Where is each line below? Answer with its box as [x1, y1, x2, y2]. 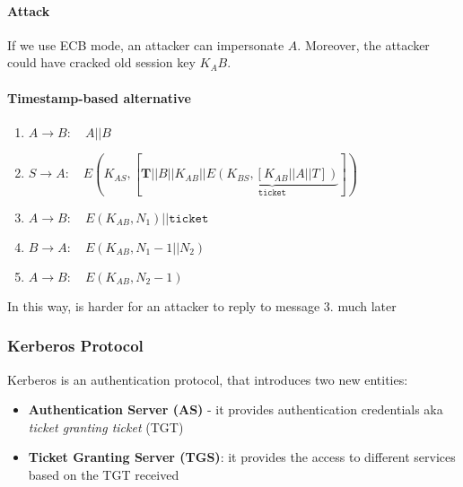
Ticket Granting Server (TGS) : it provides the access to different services [28, 448, 456, 466]
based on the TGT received [28, 465, 179, 483]
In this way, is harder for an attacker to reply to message [7, 296, 320, 315]
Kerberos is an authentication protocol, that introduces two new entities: [7, 370, 408, 388]
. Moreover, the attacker [297, 35, 430, 54]
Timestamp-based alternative [7, 88, 191, 107]
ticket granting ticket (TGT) [28, 417, 184, 436]
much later [337, 296, 397, 315]
